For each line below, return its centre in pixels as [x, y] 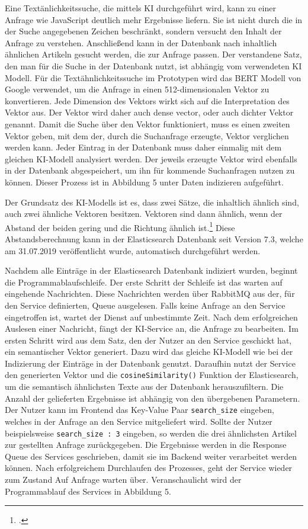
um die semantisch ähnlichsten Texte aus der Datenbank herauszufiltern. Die [144, 387]
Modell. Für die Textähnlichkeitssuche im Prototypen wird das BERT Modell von [153, 77]
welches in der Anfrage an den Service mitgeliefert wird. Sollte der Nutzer [139, 421]
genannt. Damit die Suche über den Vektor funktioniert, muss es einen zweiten [147, 124]
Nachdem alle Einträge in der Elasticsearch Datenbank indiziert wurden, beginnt [151, 270]
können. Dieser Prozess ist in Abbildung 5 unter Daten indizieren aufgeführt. [144, 182]
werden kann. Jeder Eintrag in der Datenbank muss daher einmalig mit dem [143, 147]
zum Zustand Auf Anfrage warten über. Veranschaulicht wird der [123, 479]
